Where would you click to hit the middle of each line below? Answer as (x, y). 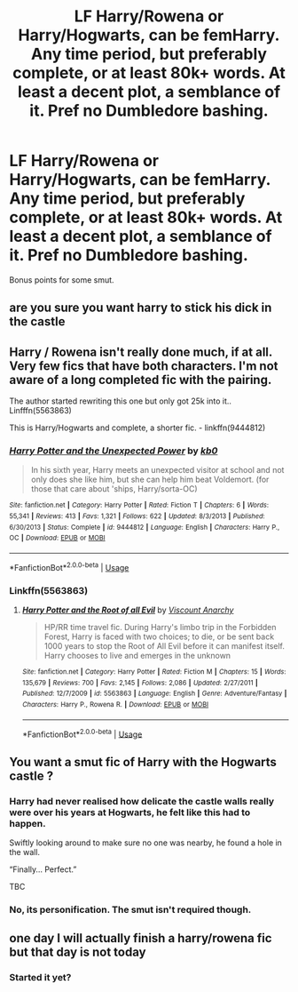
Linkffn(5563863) (49, 590)
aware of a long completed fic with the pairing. (141, 380)
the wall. (25, 852)
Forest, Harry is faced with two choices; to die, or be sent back (159, 636)
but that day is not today (78, 952)
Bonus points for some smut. (62, 280)
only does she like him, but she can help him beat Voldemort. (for (150, 480)
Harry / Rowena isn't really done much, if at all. (141, 352)
